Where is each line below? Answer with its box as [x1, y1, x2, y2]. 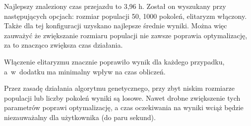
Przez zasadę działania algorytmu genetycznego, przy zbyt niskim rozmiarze [4, 83, 235, 93]
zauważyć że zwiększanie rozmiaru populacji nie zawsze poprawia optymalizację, [4, 30, 248, 40]
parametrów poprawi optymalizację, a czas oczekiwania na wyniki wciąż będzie [4, 102, 244, 113]
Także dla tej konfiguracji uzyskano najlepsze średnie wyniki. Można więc [4, 20, 227, 31]
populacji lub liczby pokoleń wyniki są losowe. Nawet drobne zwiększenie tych [4, 92, 241, 103]
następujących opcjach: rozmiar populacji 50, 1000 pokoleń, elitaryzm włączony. [4, 10, 247, 21]
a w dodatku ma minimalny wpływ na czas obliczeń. [4, 66, 166, 76]
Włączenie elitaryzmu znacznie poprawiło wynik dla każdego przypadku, [4, 56, 225, 66]
